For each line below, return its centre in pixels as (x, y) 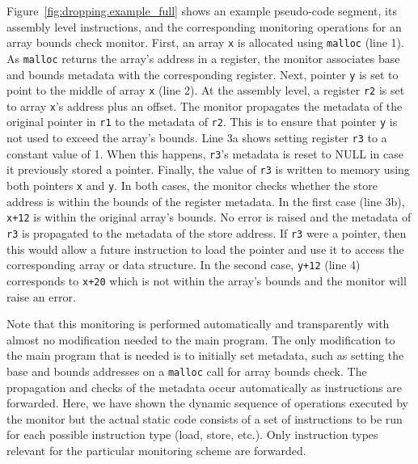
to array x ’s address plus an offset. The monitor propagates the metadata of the (205, 105)
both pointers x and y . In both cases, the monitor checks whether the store (192, 186)
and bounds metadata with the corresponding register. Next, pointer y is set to (203, 74)
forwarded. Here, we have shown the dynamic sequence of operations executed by (207, 403)
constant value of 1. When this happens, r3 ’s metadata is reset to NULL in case (205, 153)
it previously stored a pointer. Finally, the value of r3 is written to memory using (208, 169)
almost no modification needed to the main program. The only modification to (201, 339)
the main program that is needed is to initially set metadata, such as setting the (205, 355)
